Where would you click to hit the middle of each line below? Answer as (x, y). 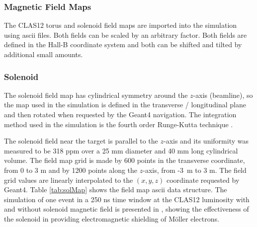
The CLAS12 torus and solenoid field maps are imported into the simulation (121, 25)
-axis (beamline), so (223, 95)
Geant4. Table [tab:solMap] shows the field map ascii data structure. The (116, 189)
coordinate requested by (203, 180)
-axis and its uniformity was (206, 141)
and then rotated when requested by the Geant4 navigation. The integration (120, 114)
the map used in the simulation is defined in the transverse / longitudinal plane (125, 105)
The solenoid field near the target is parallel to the (81, 141)
